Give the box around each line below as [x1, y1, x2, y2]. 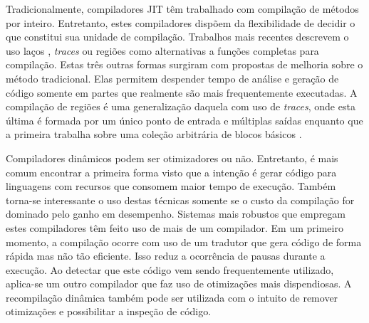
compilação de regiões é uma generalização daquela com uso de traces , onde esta [6, 99, 355, 114]
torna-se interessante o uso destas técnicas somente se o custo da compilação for [6, 192, 355, 207]
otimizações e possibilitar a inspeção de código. [6, 304, 212, 319]
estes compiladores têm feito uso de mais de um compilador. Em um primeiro [6, 220, 343, 235]
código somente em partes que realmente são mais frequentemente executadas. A [6, 85, 358, 100]
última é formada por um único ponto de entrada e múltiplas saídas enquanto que [6, 112, 363, 127]
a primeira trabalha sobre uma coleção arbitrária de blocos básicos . [6, 127, 302, 142]
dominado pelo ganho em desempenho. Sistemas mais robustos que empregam [6, 206, 345, 221]
